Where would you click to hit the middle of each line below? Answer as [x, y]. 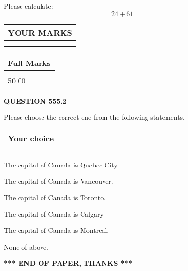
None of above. [26, 246]
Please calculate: [29, 6]
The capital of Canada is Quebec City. [62, 164]
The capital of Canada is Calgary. [54, 214]
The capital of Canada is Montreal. [57, 230]
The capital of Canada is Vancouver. [59, 181]
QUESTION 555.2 [35, 100]
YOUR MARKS [40, 32]
